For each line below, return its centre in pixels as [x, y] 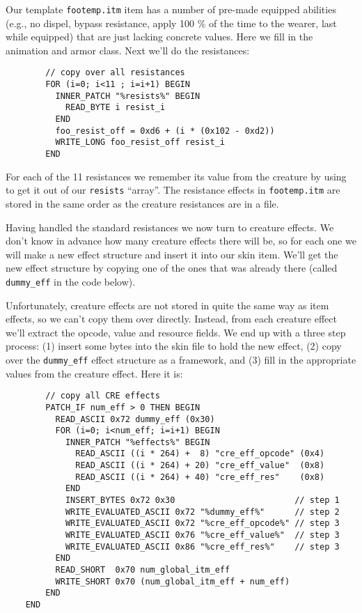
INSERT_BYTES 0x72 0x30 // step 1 [202, 501]
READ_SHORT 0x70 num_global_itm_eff [143, 570]
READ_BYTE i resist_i [115, 108]
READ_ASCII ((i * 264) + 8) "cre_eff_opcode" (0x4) [200, 454]
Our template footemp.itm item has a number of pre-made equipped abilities [171, 9]
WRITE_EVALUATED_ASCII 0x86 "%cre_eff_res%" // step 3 [202, 546]
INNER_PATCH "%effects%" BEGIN [137, 442]
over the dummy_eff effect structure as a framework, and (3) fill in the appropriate [181, 359]
